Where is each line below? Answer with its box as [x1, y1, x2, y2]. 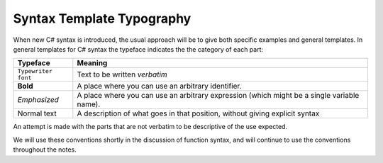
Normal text [17, 108, 57, 118]
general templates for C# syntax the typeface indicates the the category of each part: [13, 45, 264, 53]
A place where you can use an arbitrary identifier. [77, 81, 242, 91]
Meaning [77, 58, 108, 68]
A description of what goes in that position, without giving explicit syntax [77, 108, 320, 118]
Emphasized [17, 95, 60, 105]
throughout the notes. [13, 145, 77, 154]
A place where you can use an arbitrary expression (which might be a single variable [77, 91, 360, 101]
